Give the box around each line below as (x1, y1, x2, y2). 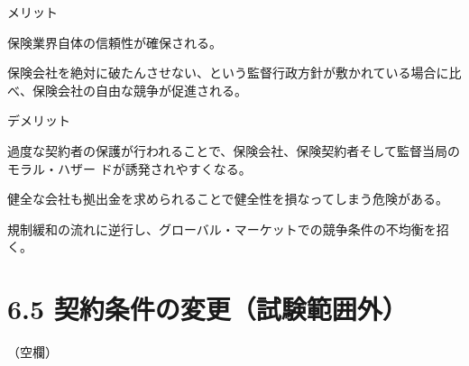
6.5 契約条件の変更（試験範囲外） (7, 290, 408, 327)
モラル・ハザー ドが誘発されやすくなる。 (7, 159, 252, 178)
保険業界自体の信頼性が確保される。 (7, 32, 222, 51)
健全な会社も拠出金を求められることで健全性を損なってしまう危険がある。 (7, 189, 448, 208)
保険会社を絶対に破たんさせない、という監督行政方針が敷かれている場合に (7, 63, 449, 82)
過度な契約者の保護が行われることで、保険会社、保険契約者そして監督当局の (7, 141, 460, 160)
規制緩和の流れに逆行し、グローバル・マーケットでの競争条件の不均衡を (7, 219, 437, 238)
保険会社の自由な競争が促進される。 (32, 80, 247, 99)
